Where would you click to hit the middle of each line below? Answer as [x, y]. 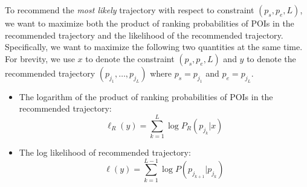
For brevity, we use [40, 58]
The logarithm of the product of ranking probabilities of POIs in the [146, 96]
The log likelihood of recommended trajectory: [105, 152]
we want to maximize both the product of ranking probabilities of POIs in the [150, 23]
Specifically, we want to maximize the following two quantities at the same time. [154, 47]
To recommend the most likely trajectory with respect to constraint [130, 10]
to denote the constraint [130, 58]
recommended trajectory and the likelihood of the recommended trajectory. [144, 35]
